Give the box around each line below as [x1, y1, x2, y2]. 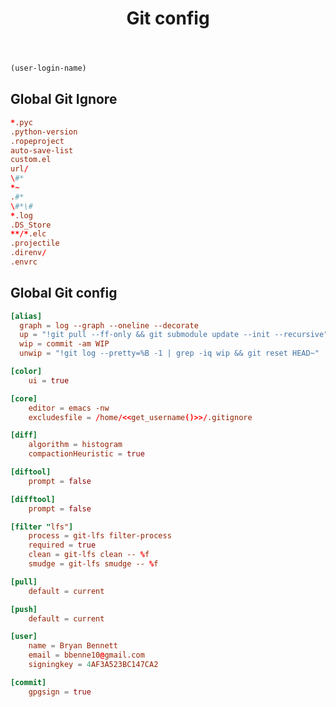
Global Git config [10, 285, 118, 302]
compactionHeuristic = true [28, 449, 145, 459]
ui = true [28, 375, 70, 386]
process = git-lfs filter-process [28, 531, 172, 541]
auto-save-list [10, 145, 74, 156]
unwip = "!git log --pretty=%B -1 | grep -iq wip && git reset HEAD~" [19, 348, 320, 359]
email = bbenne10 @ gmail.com [28, 650, 145, 661]
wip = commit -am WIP [19, 339, 110, 349]
